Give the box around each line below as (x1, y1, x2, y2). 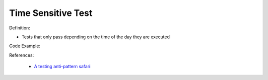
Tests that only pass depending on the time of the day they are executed (21, 34, 170, 40)
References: (9, 52, 34, 58)
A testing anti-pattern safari (34, 64, 91, 70)
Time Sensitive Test (9, 7, 93, 18)
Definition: (9, 25, 31, 31)
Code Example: (9, 43, 41, 49)
